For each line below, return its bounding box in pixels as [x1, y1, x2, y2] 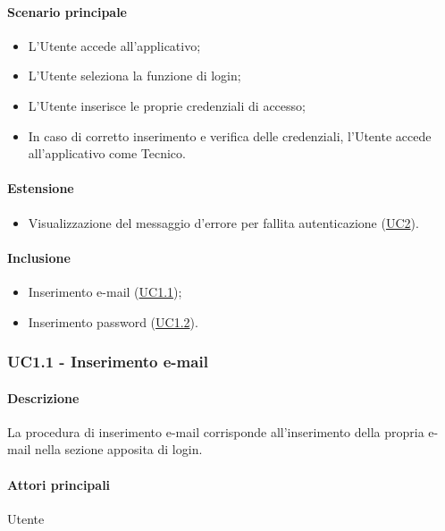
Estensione [7, 179, 74, 198]
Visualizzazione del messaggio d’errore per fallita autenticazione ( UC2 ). [28, 213, 419, 232]
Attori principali [7, 475, 111, 493]
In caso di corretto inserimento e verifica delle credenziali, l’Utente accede [28, 126, 432, 145]
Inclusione [7, 248, 71, 266]
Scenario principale [7, 2, 127, 21]
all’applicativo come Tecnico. [28, 144, 186, 163]
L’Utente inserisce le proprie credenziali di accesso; [28, 96, 306, 114]
